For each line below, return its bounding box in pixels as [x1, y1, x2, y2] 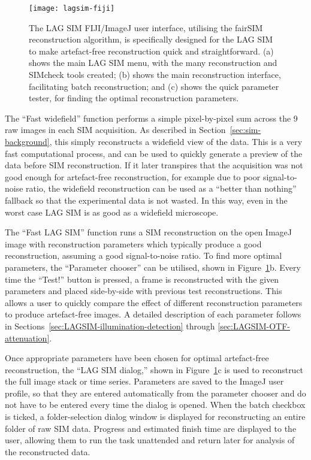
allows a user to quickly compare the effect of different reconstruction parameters [5, 296, 303, 308]
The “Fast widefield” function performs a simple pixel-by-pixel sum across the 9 [5, 111, 298, 124]
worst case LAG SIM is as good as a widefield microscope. [5, 205, 219, 218]
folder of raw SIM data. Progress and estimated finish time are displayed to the [5, 422, 297, 434]
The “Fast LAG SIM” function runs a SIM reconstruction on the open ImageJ [5, 226, 292, 238]
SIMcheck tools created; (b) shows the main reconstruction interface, [29, 68, 281, 81]
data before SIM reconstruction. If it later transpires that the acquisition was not [5, 159, 303, 171]
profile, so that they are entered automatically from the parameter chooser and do [5, 386, 306, 399]
